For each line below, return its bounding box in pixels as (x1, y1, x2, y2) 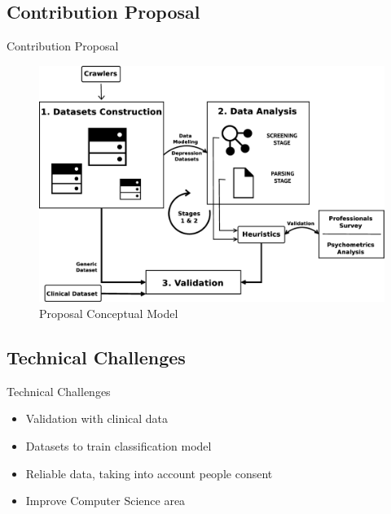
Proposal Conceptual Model (39, 305, 178, 322)
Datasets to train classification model (25, 438, 212, 455)
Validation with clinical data (25, 410, 169, 427)
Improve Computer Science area (25, 492, 186, 509)
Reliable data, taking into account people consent (25, 464, 273, 481)
